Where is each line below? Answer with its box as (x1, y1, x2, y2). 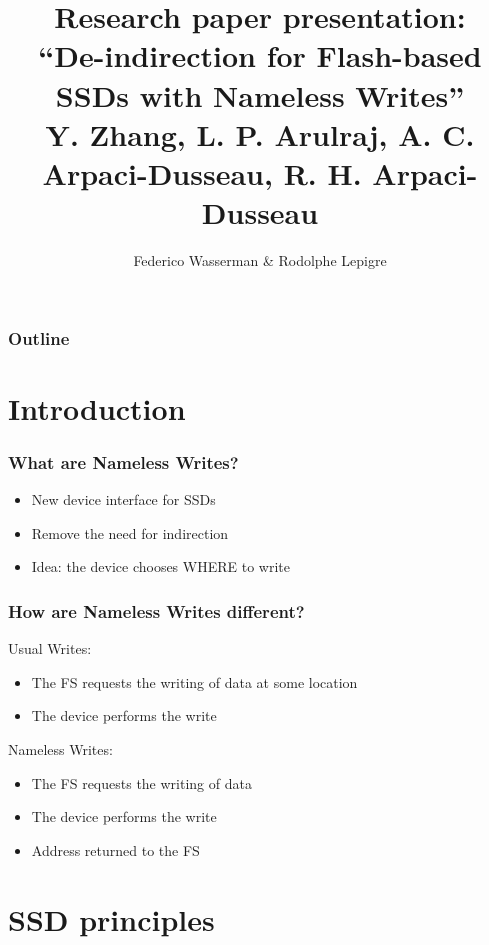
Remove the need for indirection (31, 522, 229, 543)
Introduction (8, 387, 186, 428)
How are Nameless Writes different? (8, 598, 305, 623)
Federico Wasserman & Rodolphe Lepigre (133, 250, 387, 271)
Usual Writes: (8, 638, 92, 659)
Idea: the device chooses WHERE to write (31, 556, 290, 577)
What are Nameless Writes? (8, 449, 239, 474)
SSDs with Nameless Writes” (55, 74, 465, 115)
